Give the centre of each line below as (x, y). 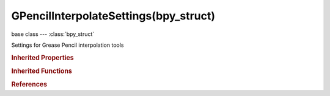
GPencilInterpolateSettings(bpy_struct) (113, 16)
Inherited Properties (43, 58)
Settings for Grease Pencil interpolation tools (68, 45)
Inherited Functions (42, 71)
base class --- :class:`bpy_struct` (53, 34)
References (29, 84)
